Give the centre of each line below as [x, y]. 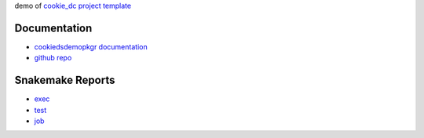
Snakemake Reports [65, 80]
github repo [53, 58]
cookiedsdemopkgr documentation [91, 46]
